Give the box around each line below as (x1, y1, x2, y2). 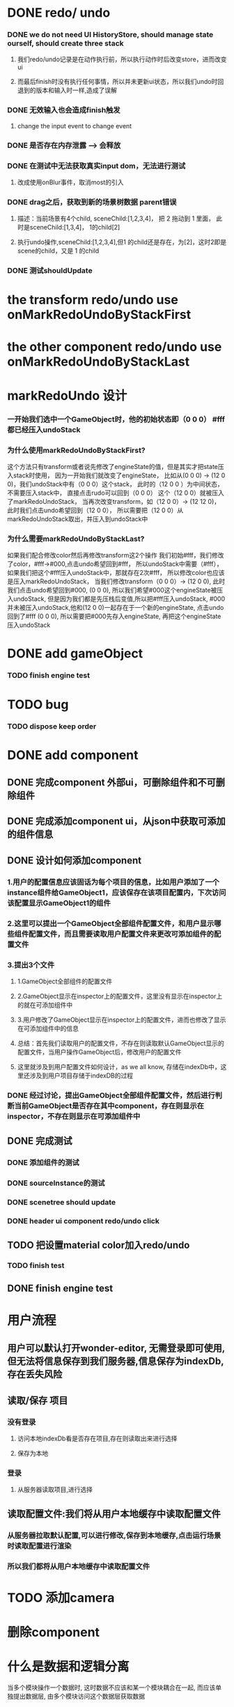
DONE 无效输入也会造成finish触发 (7, 105, 120, 115)
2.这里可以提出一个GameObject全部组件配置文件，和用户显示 (7, 918, 214, 928)
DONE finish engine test (7, 1282, 114, 1294)
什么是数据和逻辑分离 (7, 1659, 130, 1675)
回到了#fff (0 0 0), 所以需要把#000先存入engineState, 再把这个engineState (7, 612, 221, 620)
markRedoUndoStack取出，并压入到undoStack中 (7, 515, 148, 523)
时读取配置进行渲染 (7, 1541, 72, 1551)
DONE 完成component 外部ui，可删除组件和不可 (7, 777, 216, 789)
